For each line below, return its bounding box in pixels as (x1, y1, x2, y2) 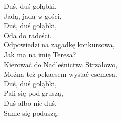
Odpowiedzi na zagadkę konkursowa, (4, 40, 115, 50)
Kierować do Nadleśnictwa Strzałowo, (4, 59, 118, 69)
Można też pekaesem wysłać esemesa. (4, 69, 117, 79)
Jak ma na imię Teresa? (4, 49, 76, 59)
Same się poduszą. (4, 107, 59, 118)
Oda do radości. (4, 30, 52, 40)
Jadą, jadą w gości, (4, 10, 62, 21)
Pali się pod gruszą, (4, 88, 63, 98)
